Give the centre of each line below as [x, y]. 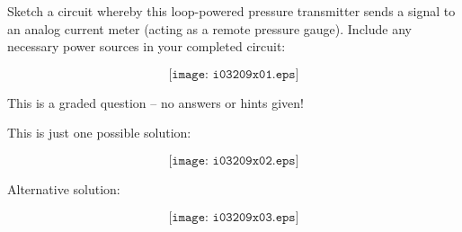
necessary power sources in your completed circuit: [147, 46]
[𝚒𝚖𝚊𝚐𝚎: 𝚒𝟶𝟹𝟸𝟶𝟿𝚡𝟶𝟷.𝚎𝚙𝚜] [234, 74]
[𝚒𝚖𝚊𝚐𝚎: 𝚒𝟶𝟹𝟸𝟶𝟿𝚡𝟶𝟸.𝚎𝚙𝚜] [234, 161]
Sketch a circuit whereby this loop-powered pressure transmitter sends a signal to [231, 11]
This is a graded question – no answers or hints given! [155, 102]
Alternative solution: [64, 188]
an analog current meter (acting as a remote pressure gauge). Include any [209, 28]
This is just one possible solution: [99, 133]
